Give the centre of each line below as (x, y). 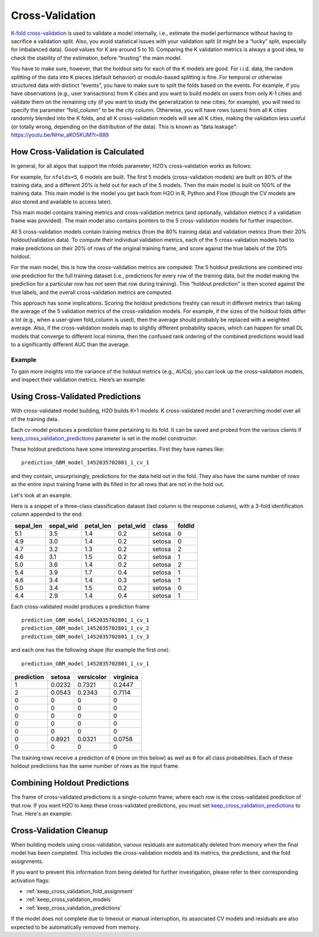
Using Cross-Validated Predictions (76, 397)
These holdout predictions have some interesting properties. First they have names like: (118, 449)
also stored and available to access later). (61, 202)
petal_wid (132, 525)
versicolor (92, 677)
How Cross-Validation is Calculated (78, 152)
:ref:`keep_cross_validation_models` (69, 900)
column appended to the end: (47, 514)
